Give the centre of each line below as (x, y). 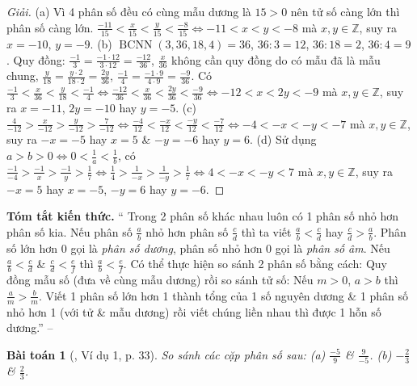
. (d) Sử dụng (283, 139)
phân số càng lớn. (50, 27)
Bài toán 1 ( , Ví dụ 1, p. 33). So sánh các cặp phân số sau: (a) (166, 354)
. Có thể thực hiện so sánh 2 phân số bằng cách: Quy (255, 264)
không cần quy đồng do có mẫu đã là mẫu (276, 59)
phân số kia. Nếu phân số (69, 231)
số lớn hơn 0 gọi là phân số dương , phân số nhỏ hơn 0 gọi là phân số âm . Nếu (198, 248)
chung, (23, 76)
